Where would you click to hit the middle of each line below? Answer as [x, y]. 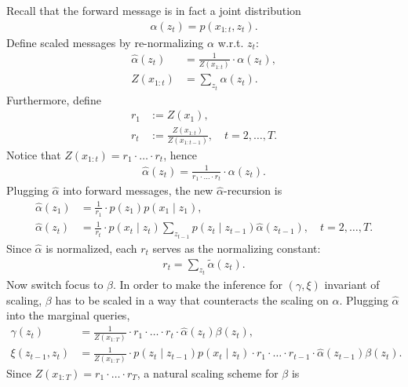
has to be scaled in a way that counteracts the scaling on [192, 299]
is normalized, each [91, 248]
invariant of [352, 285]
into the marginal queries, [68, 315]
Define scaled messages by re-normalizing [105, 42]
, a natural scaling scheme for [208, 372]
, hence [180, 154]
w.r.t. [231, 42]
